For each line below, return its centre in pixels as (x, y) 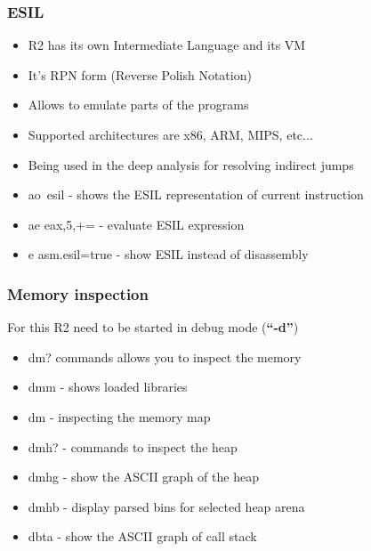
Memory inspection (78, 293)
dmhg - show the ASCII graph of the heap (143, 477)
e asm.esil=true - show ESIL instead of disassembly (168, 254)
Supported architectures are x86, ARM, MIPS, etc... (170, 134)
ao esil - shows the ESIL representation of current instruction (196, 194)
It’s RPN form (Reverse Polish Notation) (140, 74)
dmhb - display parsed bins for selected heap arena (166, 506)
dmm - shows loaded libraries (108, 387)
